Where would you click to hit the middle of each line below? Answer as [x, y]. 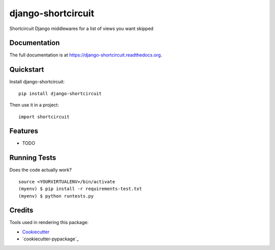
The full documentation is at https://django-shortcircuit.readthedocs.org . [86, 55]
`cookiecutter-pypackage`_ [50, 239]
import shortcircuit [44, 117]
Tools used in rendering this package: [49, 223]
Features [24, 131]
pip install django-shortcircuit [60, 93]
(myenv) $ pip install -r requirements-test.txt [80, 189]
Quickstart [27, 70]
